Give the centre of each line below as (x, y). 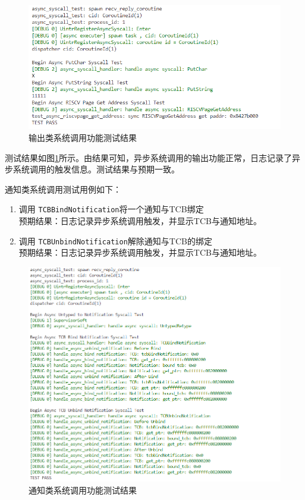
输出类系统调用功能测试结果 (83, 137)
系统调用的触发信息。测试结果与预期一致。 (96, 169)
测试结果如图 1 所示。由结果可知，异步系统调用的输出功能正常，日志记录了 (148, 157)
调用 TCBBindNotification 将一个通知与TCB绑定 (111, 209)
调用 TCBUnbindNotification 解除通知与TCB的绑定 (115, 240)
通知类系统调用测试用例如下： (63, 189)
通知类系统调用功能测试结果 (83, 490)
